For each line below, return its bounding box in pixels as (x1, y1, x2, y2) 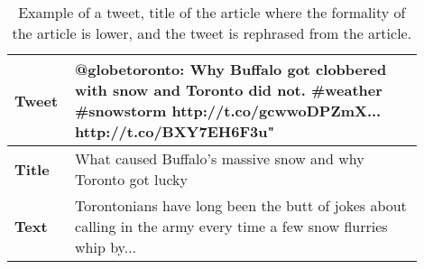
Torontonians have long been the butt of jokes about (75, 195, 407, 216)
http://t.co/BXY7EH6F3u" (75, 121, 275, 142)
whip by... (75, 237, 137, 257)
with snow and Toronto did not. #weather (75, 79, 383, 100)
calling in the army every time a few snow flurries (75, 216, 388, 237)
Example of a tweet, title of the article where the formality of (18, 2, 406, 23)
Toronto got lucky (75, 169, 188, 190)
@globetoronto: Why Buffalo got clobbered (75, 59, 387, 79)
